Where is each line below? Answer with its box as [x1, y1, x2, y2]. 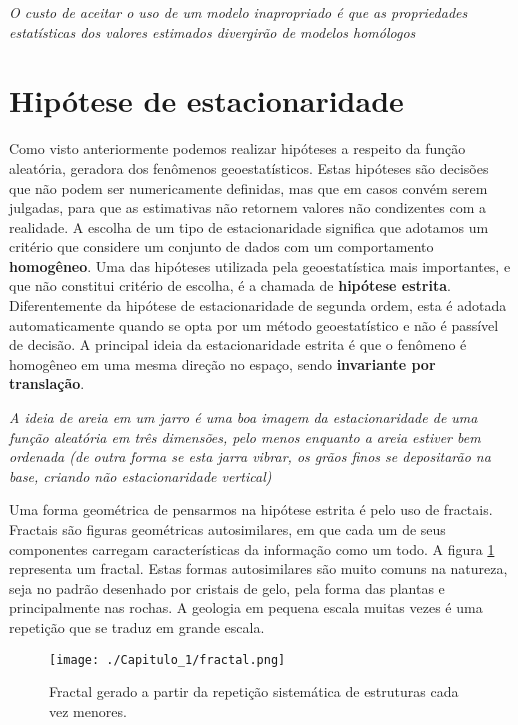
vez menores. [49, 700, 127, 721]
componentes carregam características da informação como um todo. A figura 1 [9, 538, 495, 559]
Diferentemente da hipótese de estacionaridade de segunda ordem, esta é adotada [9, 295, 507, 316]
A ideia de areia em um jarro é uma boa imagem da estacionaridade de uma [9, 407, 478, 428]
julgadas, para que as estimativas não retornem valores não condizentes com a [9, 197, 486, 218]
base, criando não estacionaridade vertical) [9, 465, 272, 486]
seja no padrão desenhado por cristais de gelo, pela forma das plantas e [9, 577, 445, 598]
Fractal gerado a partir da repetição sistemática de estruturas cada [49, 681, 459, 702]
